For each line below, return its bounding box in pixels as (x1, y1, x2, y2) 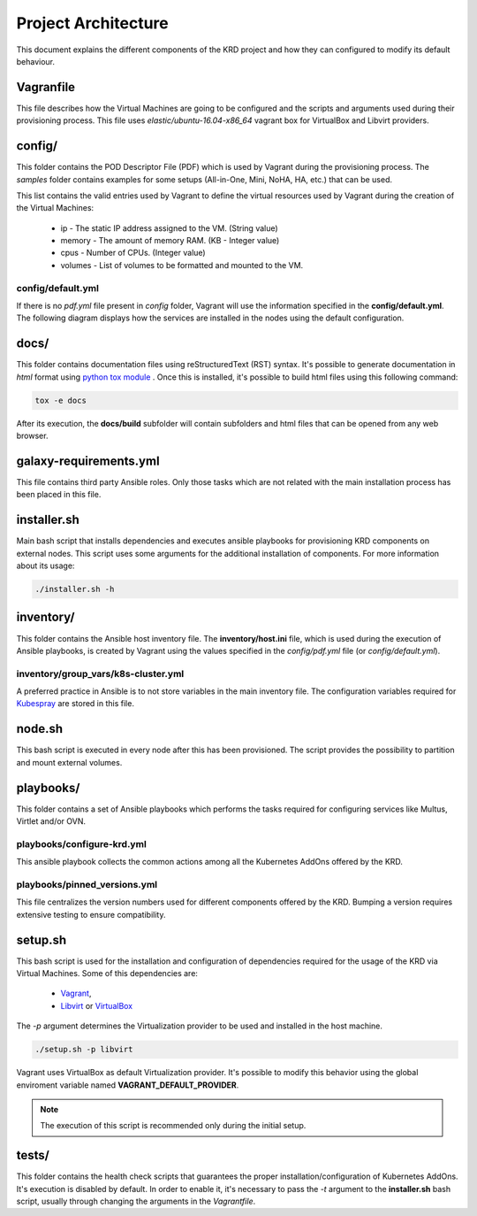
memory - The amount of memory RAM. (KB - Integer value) (60, 235, 280, 246)
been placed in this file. (16, 489, 102, 500)
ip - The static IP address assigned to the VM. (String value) (60, 222, 278, 234)
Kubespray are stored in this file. (16, 698, 134, 709)
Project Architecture (16, 13, 169, 33)
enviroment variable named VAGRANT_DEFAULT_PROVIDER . (16, 1080, 239, 1090)
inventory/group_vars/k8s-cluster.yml (16, 667, 185, 680)
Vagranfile (16, 80, 75, 95)
